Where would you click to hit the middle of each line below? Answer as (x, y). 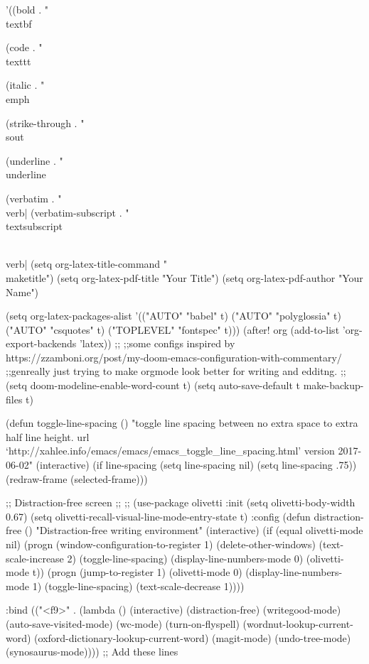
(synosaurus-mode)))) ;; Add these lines (92, 652)
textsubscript (34, 226)
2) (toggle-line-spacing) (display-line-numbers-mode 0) (185, 558)
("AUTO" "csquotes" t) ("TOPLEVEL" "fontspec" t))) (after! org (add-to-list (173, 329)
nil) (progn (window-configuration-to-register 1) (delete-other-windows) (161, 544)
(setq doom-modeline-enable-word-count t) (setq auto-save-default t (153, 385)
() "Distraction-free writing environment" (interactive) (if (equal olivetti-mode (194, 530)
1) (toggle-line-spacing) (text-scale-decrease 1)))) (138, 586)
